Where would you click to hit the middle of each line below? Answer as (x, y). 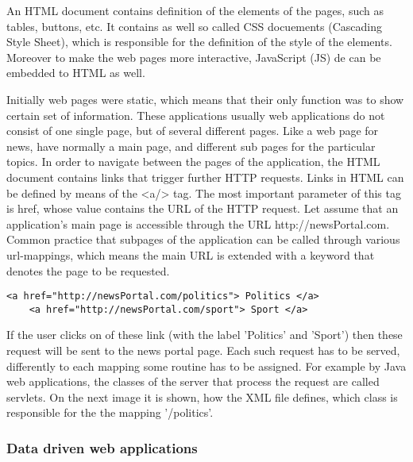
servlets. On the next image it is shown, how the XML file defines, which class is (202, 397)
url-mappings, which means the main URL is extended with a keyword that (191, 254)
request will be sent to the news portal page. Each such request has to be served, (203, 350)
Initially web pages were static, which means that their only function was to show (205, 99)
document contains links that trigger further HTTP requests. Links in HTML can (205, 177)
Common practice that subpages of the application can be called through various (203, 239)
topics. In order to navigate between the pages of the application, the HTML (193, 162)
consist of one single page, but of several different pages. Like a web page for (193, 131)
